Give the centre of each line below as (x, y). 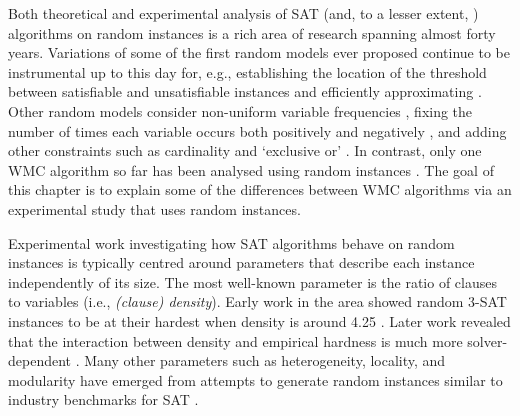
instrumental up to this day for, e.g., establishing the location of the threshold (247, 71)
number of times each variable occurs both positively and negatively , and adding (257, 130)
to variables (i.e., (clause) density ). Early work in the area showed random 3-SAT (257, 301)
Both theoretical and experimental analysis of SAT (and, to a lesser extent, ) (243, 13)
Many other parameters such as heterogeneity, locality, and (265, 360)
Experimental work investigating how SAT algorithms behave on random (231, 242)
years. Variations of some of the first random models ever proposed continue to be (259, 52)
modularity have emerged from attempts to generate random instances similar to (255, 379)
